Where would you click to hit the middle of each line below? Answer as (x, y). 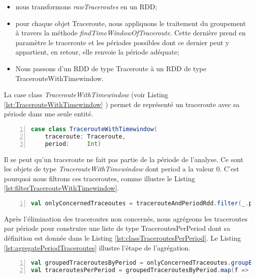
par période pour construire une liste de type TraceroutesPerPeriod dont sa (117, 228)
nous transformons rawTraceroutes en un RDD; (86, 6)
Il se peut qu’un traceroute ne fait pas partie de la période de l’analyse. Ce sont (124, 159)
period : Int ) (73, 144)
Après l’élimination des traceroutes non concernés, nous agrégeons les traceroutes (126, 218)
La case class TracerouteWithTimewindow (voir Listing (86, 95)
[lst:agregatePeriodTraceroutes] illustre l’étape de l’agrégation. (97, 247)
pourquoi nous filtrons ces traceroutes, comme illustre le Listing (100, 178)
